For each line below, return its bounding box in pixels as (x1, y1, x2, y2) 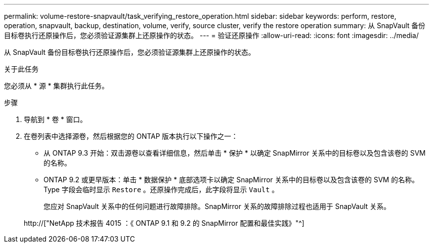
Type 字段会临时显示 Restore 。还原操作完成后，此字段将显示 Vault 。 (43, 185, 279, 194)
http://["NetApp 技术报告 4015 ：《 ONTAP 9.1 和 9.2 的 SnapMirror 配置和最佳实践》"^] (24, 219, 304, 227)
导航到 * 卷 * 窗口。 (24, 115, 87, 123)
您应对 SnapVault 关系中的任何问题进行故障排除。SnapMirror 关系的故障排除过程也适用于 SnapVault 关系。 (43, 202, 391, 210)
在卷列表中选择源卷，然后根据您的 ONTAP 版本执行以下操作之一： (24, 132, 238, 140)
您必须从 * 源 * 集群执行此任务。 (4, 82, 109, 90)
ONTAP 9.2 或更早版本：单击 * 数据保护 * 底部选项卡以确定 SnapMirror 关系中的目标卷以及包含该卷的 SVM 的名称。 (43, 175, 419, 184)
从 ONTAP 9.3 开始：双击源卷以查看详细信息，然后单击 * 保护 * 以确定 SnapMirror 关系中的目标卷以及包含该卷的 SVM (43, 149, 426, 157)
